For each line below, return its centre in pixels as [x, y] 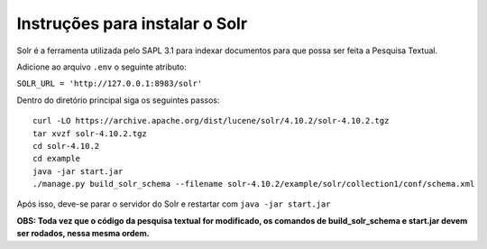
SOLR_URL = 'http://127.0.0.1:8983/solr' [110, 84]
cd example [57, 159]
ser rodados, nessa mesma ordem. [83, 234]
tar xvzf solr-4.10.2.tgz [90, 134]
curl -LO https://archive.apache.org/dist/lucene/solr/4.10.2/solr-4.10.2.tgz [211, 121]
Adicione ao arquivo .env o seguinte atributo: [101, 67]
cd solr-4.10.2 [66, 146]
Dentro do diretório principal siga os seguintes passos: [118, 100]
